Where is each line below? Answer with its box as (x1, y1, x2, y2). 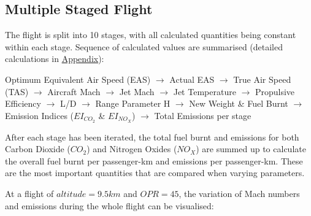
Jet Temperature (173, 85, 236, 98)
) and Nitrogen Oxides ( (86, 142, 177, 155)
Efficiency (5, 97, 41, 110)
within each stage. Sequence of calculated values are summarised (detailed (5, 40, 283, 53)
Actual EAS (169, 72, 215, 85)
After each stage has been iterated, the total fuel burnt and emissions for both (5, 130, 299, 143)
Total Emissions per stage (154, 109, 251, 121)
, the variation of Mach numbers (179, 187, 300, 199)
